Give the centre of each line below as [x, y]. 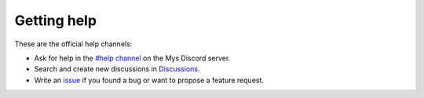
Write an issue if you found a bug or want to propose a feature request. [149, 80]
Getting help [56, 20]
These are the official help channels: [73, 44]
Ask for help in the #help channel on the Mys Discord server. [132, 58]
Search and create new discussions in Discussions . [117, 69]
